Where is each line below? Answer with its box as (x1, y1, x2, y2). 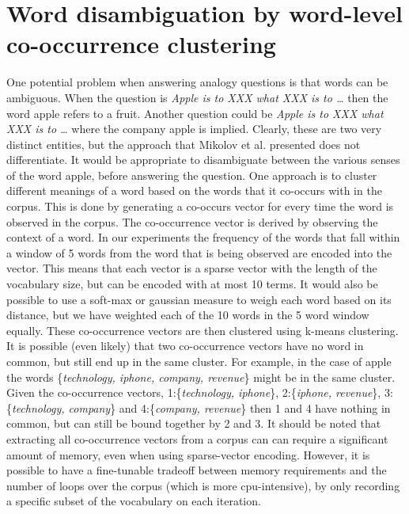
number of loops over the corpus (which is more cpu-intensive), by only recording (6, 477, 400, 493)
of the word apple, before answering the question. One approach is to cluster (6, 166, 377, 183)
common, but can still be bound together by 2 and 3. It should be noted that (6, 415, 381, 432)
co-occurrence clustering (6, 28, 276, 60)
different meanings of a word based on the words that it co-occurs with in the (6, 182, 382, 199)
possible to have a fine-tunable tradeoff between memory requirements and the (6, 462, 387, 478)
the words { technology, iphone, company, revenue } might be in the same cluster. (6, 368, 396, 385)
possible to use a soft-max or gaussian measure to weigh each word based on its (6, 291, 392, 307)
